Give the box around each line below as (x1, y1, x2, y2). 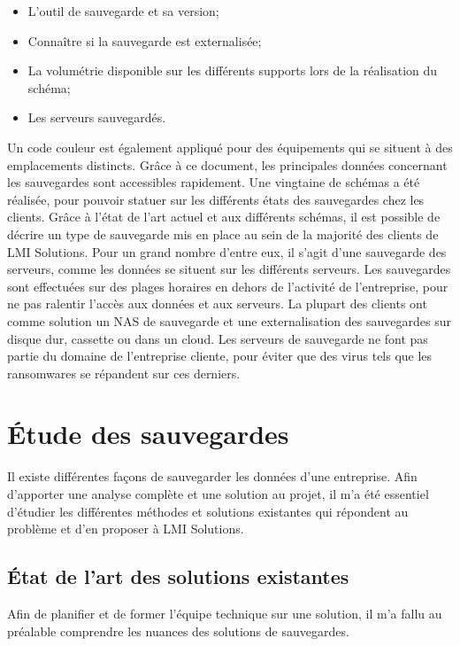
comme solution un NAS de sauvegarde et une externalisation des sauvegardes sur (7, 311, 451, 330)
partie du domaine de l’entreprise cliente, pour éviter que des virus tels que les (7, 346, 433, 365)
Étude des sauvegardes (7, 416, 289, 452)
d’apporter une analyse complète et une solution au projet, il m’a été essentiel (7, 485, 429, 502)
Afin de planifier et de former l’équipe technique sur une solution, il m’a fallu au (7, 603, 442, 622)
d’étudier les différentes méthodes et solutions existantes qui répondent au (7, 502, 409, 520)
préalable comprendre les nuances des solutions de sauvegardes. (7, 621, 349, 640)
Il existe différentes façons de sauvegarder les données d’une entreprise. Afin (7, 467, 418, 486)
